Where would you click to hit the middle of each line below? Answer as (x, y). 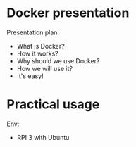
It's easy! (30, 76)
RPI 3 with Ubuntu (43, 137)
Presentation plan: (33, 32)
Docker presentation (68, 13)
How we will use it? (45, 68)
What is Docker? (41, 46)
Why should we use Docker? (58, 60)
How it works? (37, 53)
